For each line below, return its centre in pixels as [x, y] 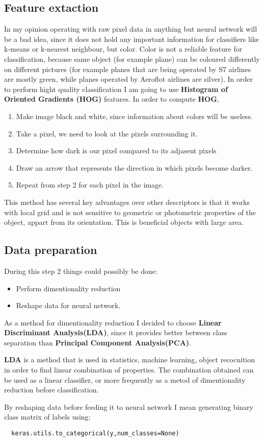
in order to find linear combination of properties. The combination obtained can [129, 370]
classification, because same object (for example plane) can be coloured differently [132, 59]
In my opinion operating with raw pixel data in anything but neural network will [131, 29]
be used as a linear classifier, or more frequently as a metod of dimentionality [125, 379]
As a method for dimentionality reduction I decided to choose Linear [113, 322]
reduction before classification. [51, 390]
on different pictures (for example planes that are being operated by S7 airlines [128, 69]
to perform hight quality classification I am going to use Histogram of [116, 89]
